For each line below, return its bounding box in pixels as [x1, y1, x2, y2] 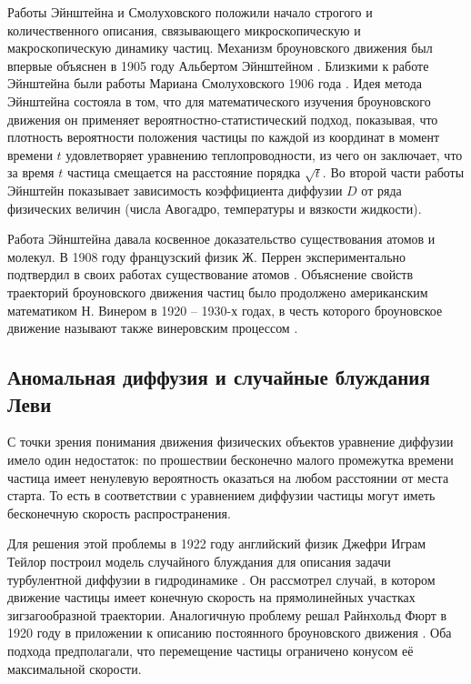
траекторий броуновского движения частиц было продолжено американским [7, 283, 428, 302]
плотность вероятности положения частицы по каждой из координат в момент [7, 127, 440, 146]
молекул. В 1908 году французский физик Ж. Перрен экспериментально [7, 246, 406, 266]
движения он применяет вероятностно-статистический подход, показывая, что [7, 109, 438, 128]
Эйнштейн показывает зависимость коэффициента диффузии [7, 181, 343, 200]
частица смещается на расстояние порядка [66, 163, 301, 182]
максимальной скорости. [7, 659, 142, 678]
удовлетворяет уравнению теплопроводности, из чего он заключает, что [65, 145, 463, 164]
